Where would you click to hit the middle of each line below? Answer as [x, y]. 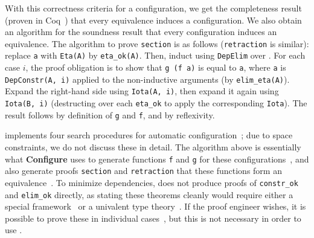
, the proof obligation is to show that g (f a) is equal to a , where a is [156, 67]
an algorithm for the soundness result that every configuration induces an [141, 32]
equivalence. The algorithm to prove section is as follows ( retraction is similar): [157, 43]
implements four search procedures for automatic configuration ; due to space [149, 135]
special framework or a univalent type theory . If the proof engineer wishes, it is [155, 206]
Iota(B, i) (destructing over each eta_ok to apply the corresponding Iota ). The [156, 103]
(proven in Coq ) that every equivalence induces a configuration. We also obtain [153, 20]
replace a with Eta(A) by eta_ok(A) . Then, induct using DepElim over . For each [155, 55]
